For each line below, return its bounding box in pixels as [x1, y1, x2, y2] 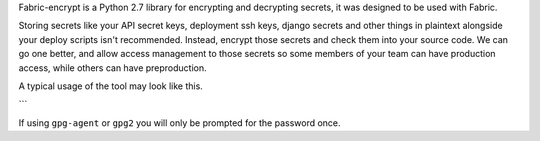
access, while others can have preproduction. [18, 61, 207, 74]
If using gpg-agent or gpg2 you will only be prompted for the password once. [18, 116, 341, 129]
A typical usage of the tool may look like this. [18, 80, 204, 92]
